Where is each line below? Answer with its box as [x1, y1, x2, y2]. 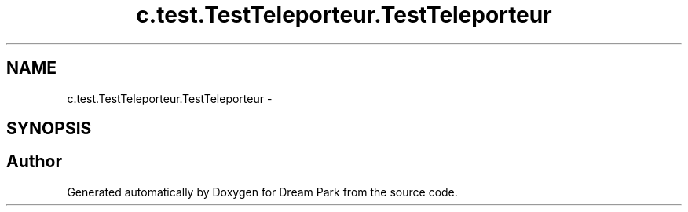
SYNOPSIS [6, 119, 92, 139]
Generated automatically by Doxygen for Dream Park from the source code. [67, 185, 458, 199]
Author [6, 152, 62, 172]
